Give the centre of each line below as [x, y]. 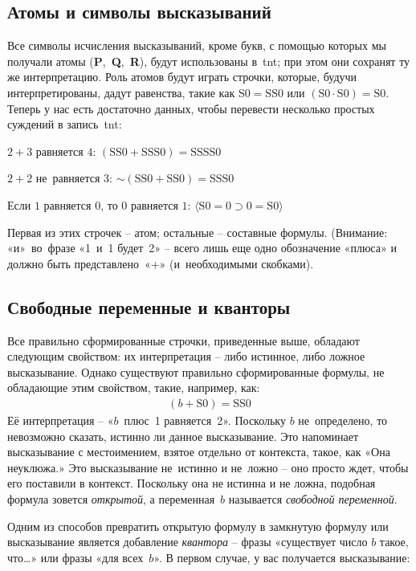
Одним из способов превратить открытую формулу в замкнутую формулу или [198, 526]
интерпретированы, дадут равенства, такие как [121, 92]
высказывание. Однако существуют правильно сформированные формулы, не [196, 371]
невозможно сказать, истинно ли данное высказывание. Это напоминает [183, 436]
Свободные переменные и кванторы [149, 306]
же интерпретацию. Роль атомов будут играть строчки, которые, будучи [182, 77]
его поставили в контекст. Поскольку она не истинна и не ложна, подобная [192, 483]
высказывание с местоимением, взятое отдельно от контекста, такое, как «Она [199, 452]
